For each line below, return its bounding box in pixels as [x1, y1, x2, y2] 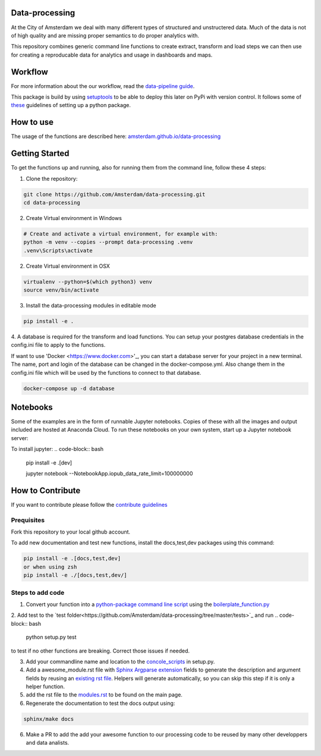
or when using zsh [23, 563, 77, 570]
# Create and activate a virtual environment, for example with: [23, 230, 218, 237]
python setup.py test [26, 633, 77, 641]
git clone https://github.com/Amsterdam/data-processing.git [23, 191, 206, 197]
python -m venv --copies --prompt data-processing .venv [23, 239, 193, 246]
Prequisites [11, 516, 45, 524]
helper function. [26, 683, 65, 690]
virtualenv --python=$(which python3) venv [23, 278, 153, 285]
